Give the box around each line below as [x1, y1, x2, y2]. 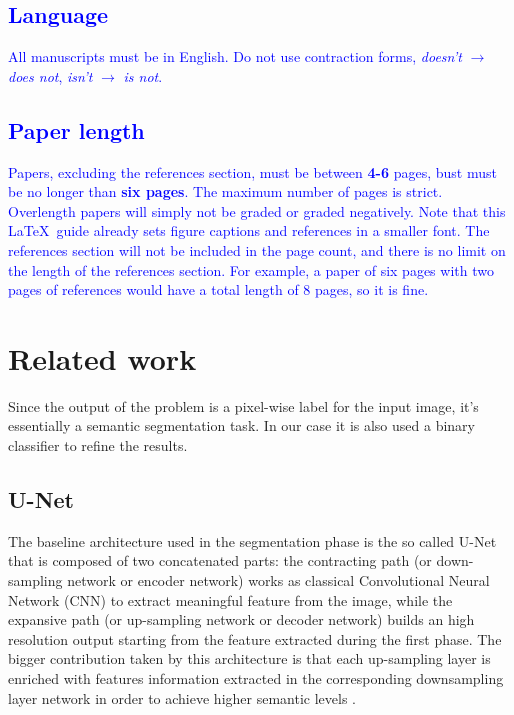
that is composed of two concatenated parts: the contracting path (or [8, 550, 432, 571]
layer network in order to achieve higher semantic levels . [8, 687, 356, 708]
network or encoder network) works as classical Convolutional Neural [67, 570, 490, 591]
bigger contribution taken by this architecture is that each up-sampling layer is [8, 648, 491, 669]
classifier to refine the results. [8, 435, 188, 456]
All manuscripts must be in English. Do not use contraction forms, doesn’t [8, 46, 462, 67]
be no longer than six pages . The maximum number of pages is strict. [8, 181, 443, 202]
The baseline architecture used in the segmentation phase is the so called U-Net [8, 530, 497, 551]
